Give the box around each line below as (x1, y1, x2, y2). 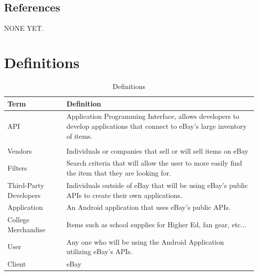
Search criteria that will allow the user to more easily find (66, 158, 242, 168)
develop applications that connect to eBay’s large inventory (66, 120, 247, 131)
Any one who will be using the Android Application (66, 236, 224, 247)
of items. (66, 130, 93, 141)
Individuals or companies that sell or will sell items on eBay (66, 145, 249, 156)
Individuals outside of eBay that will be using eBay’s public (66, 180, 248, 190)
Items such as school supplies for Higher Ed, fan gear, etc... (66, 219, 247, 229)
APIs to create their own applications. (66, 189, 183, 200)
